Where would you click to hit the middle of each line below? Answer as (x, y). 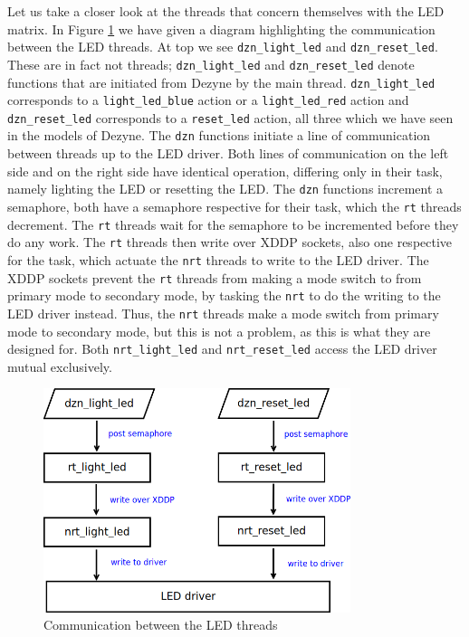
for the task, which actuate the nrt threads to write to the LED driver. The (218, 259)
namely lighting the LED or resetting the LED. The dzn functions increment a (225, 189)
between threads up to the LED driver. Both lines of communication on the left (228, 153)
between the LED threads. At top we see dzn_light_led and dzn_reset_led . (223, 47)
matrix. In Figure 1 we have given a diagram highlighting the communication (221, 29)
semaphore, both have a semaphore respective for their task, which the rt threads (234, 206)
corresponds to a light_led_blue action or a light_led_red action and (208, 100)
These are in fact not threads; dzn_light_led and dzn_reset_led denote (211, 64)
